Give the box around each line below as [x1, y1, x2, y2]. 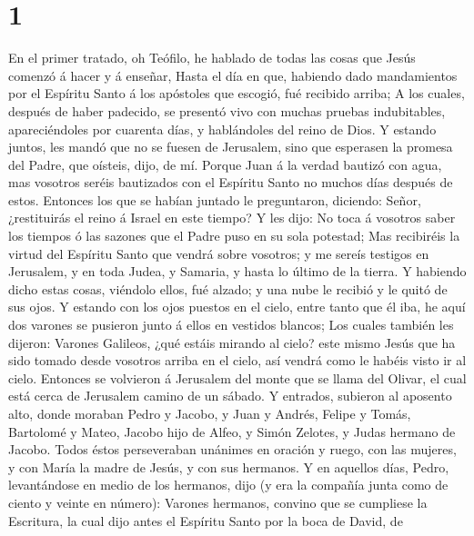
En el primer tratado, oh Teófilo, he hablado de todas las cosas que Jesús [8, 48, 416, 67]
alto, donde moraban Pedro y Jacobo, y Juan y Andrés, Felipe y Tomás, [8, 404, 411, 422]
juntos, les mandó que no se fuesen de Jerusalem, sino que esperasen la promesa [8, 137, 453, 156]
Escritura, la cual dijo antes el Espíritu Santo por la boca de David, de [8, 511, 403, 530]
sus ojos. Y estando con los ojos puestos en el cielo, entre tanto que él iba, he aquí [8, 297, 466, 316]
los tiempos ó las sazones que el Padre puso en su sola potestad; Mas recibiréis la [8, 226, 460, 245]
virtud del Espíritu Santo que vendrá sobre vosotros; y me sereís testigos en [8, 243, 429, 263]
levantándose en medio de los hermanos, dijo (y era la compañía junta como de [8, 475, 449, 494]
